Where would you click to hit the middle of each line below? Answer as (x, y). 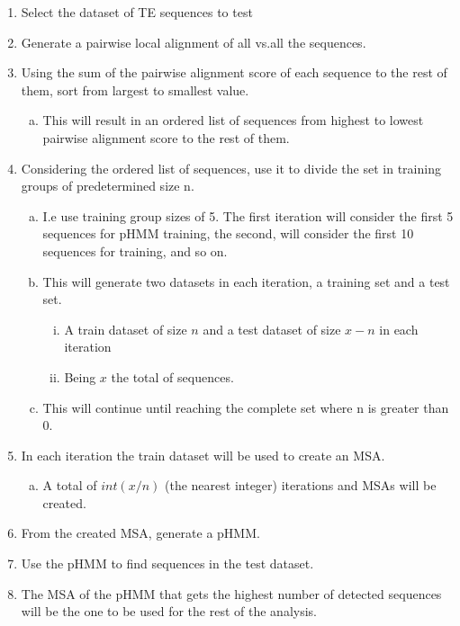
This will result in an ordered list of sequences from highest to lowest (233, 120)
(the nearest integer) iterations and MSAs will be (301, 485)
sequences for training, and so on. (135, 250)
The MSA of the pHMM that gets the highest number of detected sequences (231, 593)
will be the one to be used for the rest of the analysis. (169, 611)
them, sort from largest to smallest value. (135, 89)
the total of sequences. (172, 376)
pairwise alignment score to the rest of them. (166, 137)
